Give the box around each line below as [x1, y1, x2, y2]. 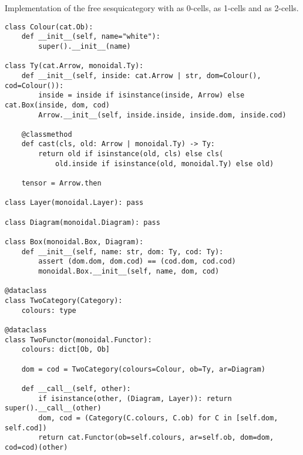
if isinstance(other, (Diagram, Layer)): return [38, 394, 232, 403]
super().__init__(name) [38, 42, 131, 50]
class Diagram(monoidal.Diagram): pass [5, 218, 160, 227]
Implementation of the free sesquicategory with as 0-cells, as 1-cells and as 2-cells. [5, 2, 299, 14]
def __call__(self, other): [21, 384, 131, 393]
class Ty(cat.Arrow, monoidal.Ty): [5, 62, 144, 70]
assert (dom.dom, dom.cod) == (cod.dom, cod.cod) [38, 257, 236, 266]
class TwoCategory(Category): [5, 296, 123, 305]
